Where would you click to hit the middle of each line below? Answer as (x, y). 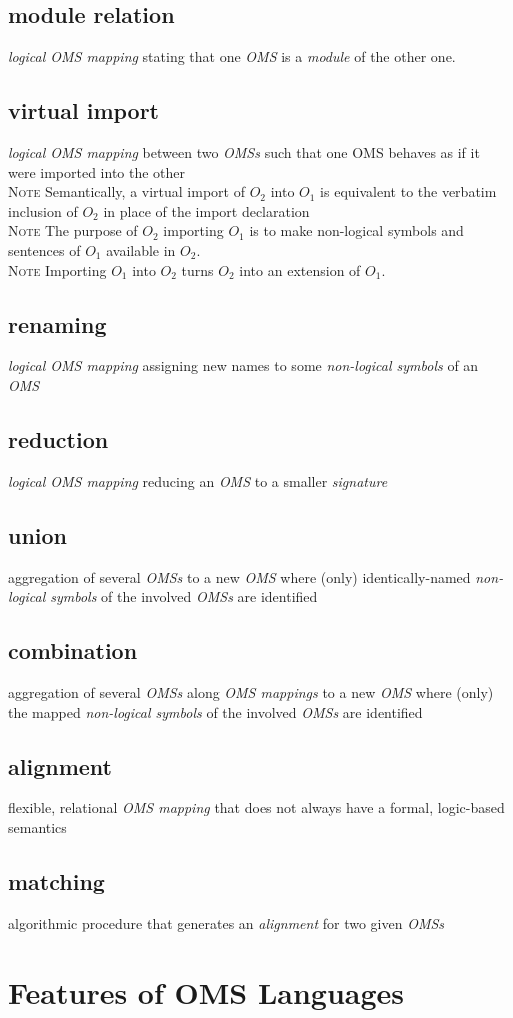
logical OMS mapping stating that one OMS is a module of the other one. (232, 56)
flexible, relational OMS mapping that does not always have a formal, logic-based (256, 807)
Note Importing (57, 269)
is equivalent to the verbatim (408, 191)
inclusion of (43, 210)
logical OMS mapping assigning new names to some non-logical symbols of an (243, 365)
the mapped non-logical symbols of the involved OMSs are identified (215, 711)
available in (141, 249)
